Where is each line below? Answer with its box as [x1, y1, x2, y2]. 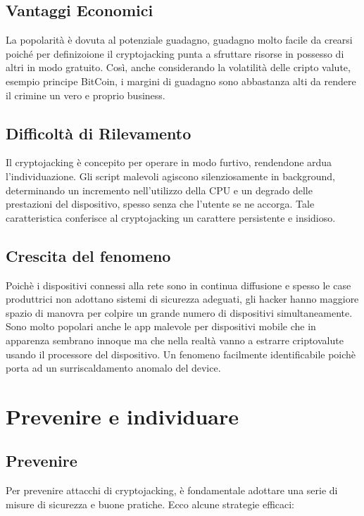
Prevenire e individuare [6, 401, 239, 430]
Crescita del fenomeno [6, 244, 171, 266]
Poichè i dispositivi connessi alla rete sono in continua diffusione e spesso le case [6, 277, 351, 292]
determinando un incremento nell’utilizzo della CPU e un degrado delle [6, 182, 313, 197]
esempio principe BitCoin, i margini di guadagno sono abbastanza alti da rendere [6, 73, 356, 88]
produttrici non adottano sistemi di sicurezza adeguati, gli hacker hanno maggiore [6, 291, 359, 306]
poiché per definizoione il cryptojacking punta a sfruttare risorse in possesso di [6, 46, 344, 61]
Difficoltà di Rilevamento [6, 122, 192, 144]
